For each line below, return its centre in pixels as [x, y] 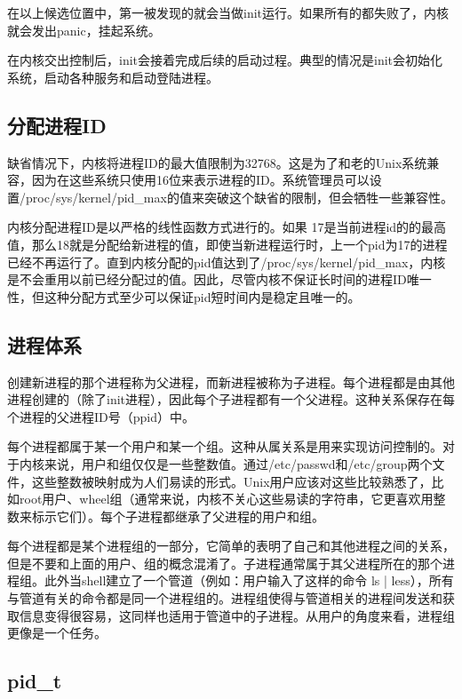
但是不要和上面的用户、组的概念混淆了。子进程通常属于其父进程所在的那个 [225, 563]
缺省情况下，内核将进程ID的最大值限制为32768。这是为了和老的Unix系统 [217, 162]
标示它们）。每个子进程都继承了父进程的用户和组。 [178, 516]
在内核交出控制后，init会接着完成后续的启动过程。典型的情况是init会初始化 [225, 60]
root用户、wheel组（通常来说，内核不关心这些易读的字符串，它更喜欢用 [226, 499]
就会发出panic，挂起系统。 [84, 30]
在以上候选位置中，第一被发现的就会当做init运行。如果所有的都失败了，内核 [228, 12]
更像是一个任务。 [57, 633]
